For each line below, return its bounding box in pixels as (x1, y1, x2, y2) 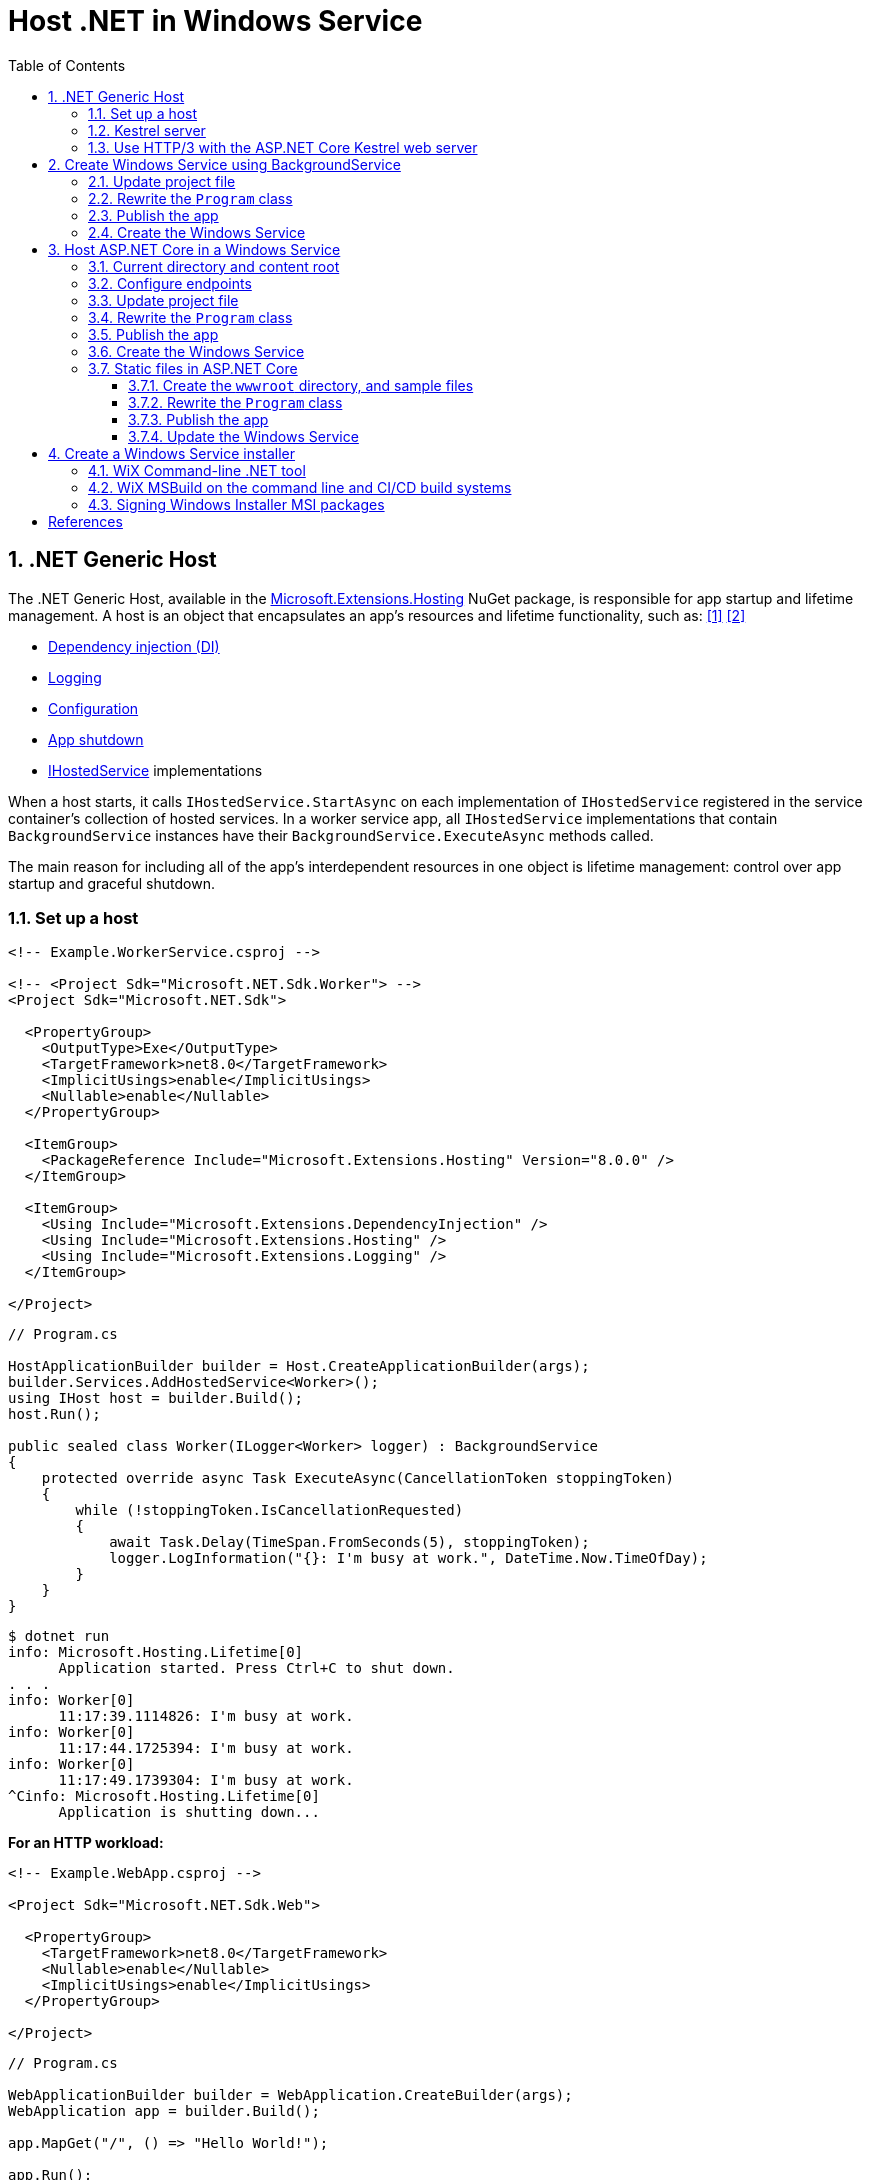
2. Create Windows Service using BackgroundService (48, 155, 401, 173)
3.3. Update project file (88, 291, 239, 309)
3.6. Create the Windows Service (88, 342, 305, 360)
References (48, 512, 123, 530)
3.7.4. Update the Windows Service (128, 427, 359, 445)
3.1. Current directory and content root (88, 257, 340, 275)
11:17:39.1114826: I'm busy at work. (58, 1708, 354, 1725)
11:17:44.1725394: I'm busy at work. (58, 1740, 354, 1757)
